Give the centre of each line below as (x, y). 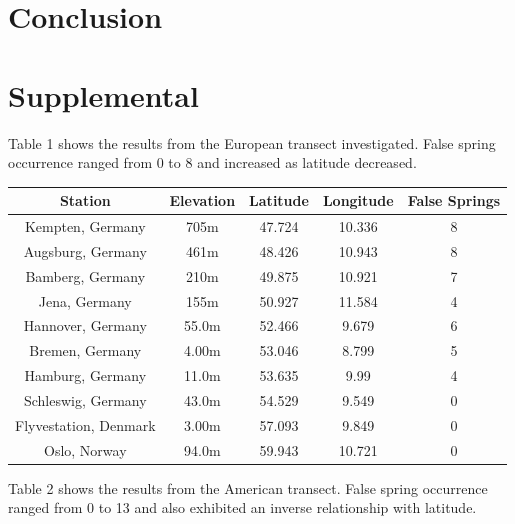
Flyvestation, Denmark (85, 424)
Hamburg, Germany (85, 375)
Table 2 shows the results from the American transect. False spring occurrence (248, 487)
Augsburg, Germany (85, 250)
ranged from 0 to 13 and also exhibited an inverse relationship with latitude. (242, 507)
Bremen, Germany (85, 350)
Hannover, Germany (85, 325)
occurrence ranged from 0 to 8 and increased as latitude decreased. (212, 162)
